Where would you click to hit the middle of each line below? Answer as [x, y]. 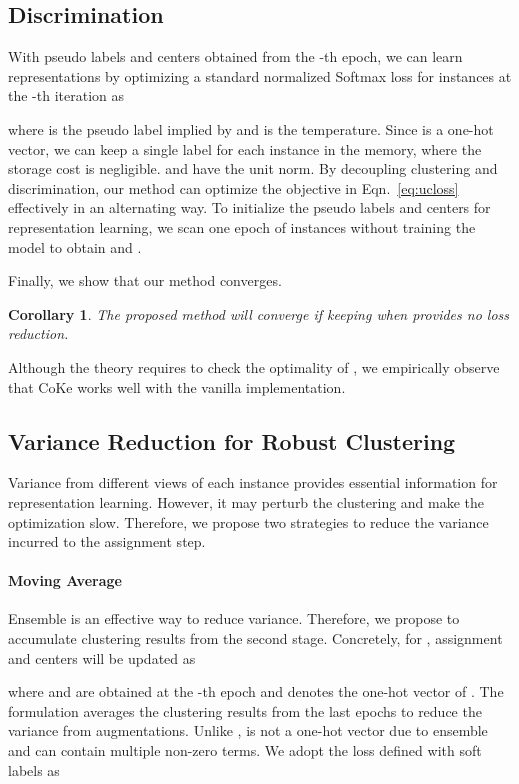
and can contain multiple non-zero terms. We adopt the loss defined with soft [245, 750]
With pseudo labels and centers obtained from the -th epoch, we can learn [235, 56]
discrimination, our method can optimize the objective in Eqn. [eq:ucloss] [233, 187]
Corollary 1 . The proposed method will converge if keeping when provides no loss [259, 313]
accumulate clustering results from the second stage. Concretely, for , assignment [255, 638]
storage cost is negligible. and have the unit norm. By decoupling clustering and [253, 168]
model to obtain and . [75, 246]
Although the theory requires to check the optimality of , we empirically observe [254, 366]
